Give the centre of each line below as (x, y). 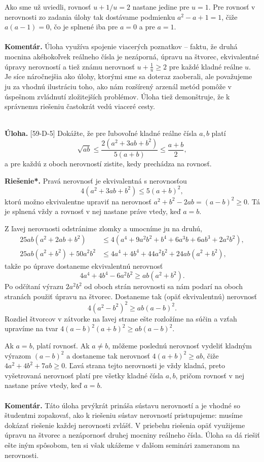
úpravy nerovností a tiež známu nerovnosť (70, 66)
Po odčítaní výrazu (34, 286)
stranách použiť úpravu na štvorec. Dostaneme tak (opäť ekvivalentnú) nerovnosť (131, 296)
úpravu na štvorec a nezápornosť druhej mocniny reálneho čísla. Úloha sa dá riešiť (132, 435)
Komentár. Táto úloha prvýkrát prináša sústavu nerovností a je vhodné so (122, 405)
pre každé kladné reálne (206, 66)
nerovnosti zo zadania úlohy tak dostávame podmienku (90, 16)
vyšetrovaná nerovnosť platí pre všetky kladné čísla (84, 375)
